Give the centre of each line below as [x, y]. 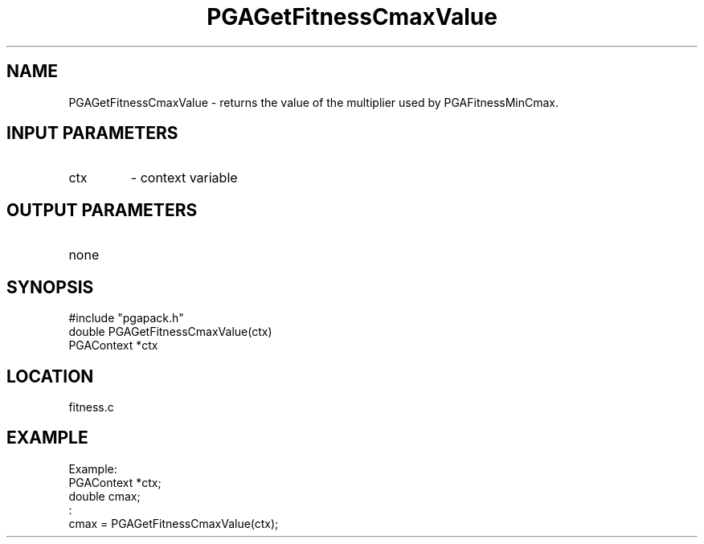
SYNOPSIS [50, 287]
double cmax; [104, 496]
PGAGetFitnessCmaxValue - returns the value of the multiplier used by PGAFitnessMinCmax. [314, 102]
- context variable [184, 178]
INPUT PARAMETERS [92, 133]
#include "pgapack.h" [126, 318]
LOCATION [50, 376]
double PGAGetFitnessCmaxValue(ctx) [170, 332]
